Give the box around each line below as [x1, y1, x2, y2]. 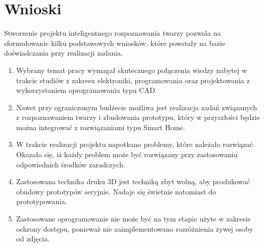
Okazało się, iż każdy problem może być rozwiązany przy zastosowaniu [16, 149, 238, 160]
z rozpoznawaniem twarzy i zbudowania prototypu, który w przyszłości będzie [16, 112, 260, 122]
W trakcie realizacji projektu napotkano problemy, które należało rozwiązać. [16, 139, 255, 150]
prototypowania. [16, 196, 67, 207]
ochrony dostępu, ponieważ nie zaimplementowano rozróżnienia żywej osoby [16, 223, 253, 234]
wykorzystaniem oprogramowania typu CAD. [16, 85, 157, 95]
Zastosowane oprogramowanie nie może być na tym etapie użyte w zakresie [16, 213, 251, 224]
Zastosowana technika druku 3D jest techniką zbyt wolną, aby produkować [16, 176, 250, 187]
